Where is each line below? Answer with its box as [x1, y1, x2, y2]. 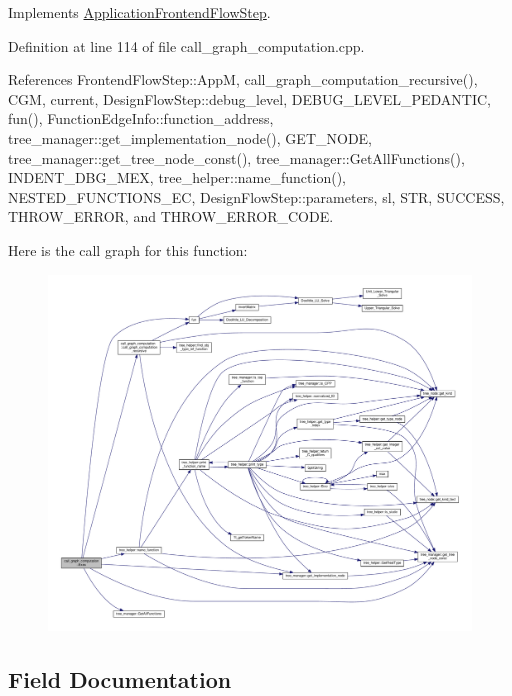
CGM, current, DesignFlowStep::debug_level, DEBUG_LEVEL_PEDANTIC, [8, 88, 492, 109]
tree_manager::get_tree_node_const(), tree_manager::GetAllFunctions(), [8, 147, 465, 168]
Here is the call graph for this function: [8, 239, 248, 260]
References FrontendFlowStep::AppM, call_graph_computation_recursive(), [8, 69, 478, 90]
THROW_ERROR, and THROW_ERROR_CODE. [8, 206, 334, 227]
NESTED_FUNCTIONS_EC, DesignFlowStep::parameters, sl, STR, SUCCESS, [8, 186, 505, 207]
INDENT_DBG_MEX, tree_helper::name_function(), [8, 167, 346, 188]
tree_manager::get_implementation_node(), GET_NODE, [8, 127, 373, 148]
